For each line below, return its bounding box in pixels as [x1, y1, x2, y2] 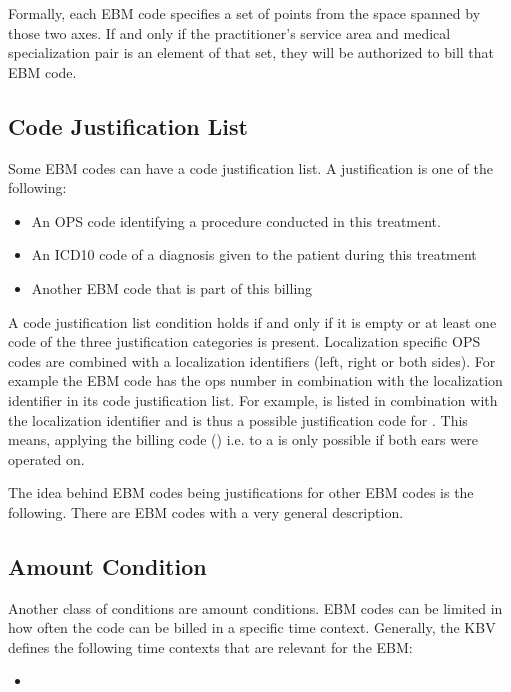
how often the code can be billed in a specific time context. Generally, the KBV [8, 617, 496, 638]
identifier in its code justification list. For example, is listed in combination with [8, 389, 498, 410]
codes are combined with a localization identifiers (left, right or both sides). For [8, 350, 496, 371]
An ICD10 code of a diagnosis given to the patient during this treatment [31, 244, 477, 265]
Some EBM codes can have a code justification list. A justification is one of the [8, 157, 493, 178]
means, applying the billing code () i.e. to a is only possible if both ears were [8, 429, 478, 450]
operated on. [8, 448, 85, 469]
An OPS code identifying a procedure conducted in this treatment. [31, 210, 441, 231]
